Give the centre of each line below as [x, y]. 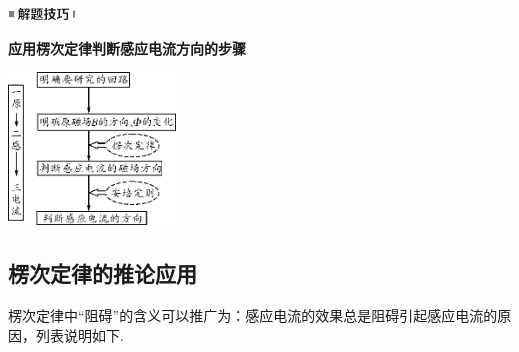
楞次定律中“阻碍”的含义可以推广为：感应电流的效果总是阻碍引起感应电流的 [253, 315]
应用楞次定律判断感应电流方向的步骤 [127, 47]
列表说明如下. [79, 334]
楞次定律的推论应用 [102, 273]
